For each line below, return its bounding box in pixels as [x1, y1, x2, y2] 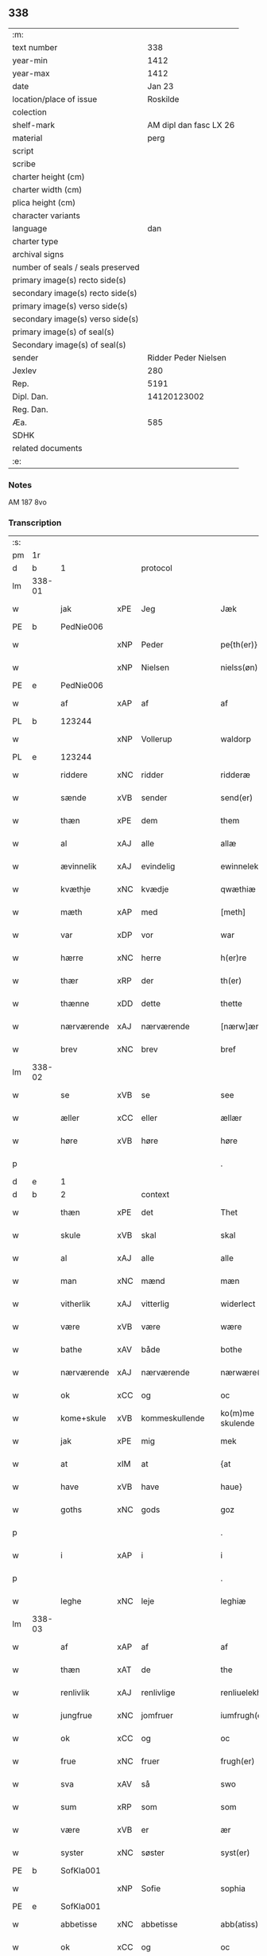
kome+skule [60, 1413, 106, 1424]
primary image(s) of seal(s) [12, 326, 115, 337]
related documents [12, 442, 83, 453]
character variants [12, 210, 81, 221]
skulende [220, 1417, 255, 1429]
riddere [60, 769, 88, 780]
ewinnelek [220, 861, 259, 872]
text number [12, 41, 58, 52]
